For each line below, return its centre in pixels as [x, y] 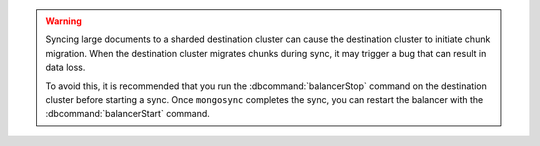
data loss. [65, 67]
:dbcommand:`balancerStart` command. [127, 114]
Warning [63, 21]
